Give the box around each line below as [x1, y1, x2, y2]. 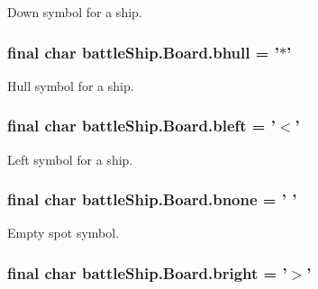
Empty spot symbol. [7, 223, 120, 242]
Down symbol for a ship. [7, 3, 142, 21]
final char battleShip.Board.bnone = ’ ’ [7, 188, 297, 211]
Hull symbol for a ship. [7, 76, 134, 95]
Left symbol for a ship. [7, 149, 133, 168]
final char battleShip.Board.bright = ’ [7, 261, 287, 284]
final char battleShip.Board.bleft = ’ [7, 114, 276, 137]
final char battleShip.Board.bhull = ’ [7, 41, 279, 63]
